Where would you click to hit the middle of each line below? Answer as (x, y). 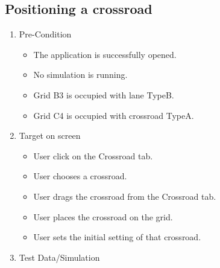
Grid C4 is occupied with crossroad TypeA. (114, 115)
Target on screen (50, 136)
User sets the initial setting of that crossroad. (117, 237)
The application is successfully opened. (105, 54)
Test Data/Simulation (59, 257)
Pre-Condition (45, 34)
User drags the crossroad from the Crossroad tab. (125, 196)
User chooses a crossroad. (80, 176)
